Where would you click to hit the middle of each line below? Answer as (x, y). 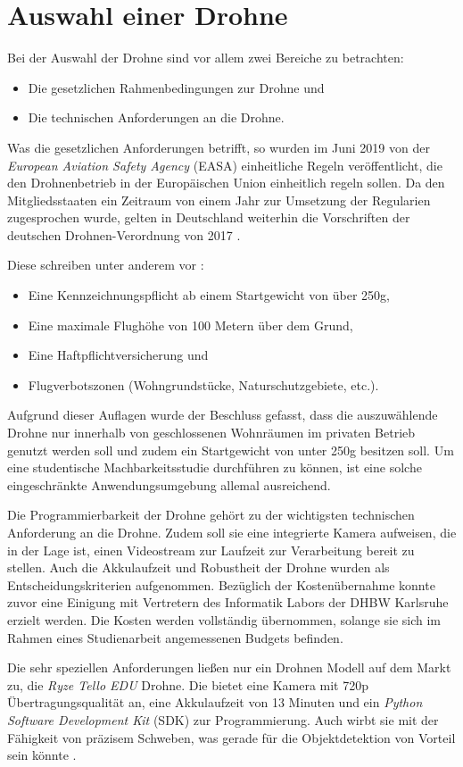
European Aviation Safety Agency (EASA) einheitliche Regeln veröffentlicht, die (225, 165)
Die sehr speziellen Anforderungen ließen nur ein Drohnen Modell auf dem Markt (229, 667)
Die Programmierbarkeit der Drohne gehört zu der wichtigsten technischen (211, 515)
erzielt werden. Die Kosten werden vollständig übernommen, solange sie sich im (224, 619)
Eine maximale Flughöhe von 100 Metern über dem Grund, (190, 325)
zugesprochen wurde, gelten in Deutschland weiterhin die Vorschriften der (209, 217)
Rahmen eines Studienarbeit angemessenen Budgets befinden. (175, 637)
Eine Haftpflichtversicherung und (118, 355)
